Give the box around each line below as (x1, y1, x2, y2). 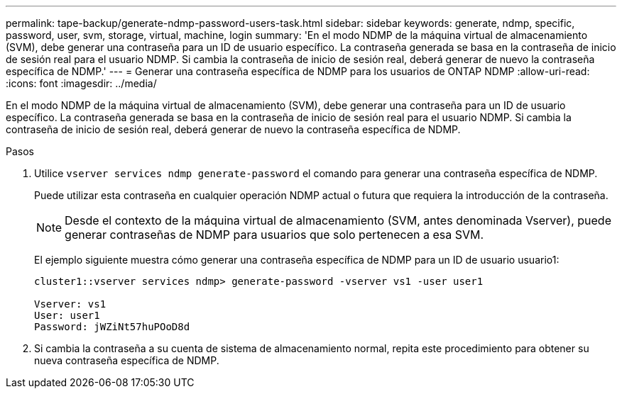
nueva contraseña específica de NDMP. (34, 354, 219, 366)
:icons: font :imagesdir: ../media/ (6, 77, 157, 89)
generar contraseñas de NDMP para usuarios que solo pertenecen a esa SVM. (65, 227, 484, 242)
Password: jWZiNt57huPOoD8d (34, 321, 190, 332)
